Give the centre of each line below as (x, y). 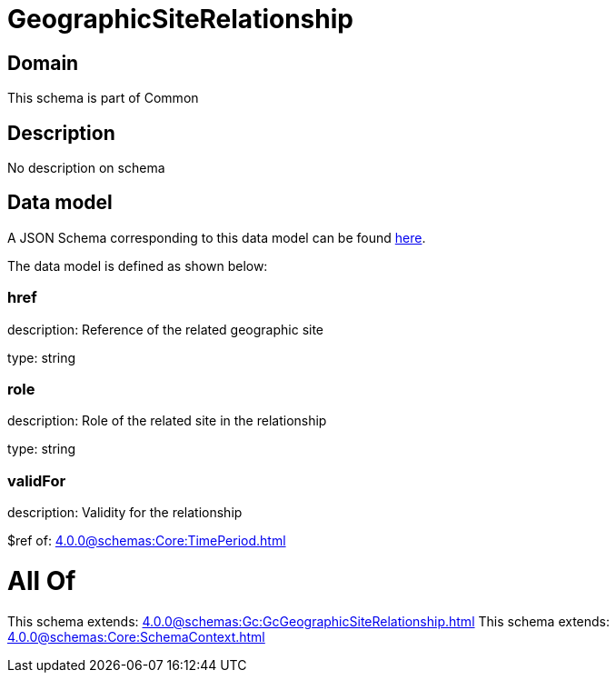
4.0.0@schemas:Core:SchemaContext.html (136, 636)
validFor (37, 480)
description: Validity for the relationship (125, 513)
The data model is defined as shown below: (138, 265)
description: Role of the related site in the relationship (167, 421)
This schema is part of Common (103, 98)
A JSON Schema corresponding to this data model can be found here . (217, 237)
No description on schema (86, 168)
